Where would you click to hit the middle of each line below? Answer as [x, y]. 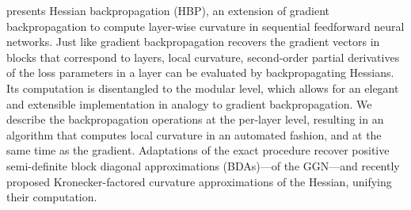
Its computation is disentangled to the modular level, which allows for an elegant [203, 88]
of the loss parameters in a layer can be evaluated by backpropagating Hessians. [200, 73]
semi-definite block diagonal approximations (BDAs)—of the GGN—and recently [203, 165]
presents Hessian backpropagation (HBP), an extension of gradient [168, 10]
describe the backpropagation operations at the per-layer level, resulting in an [195, 119]
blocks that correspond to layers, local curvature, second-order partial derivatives [203, 57]
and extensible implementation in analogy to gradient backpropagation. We [189, 103]
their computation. [52, 197]
